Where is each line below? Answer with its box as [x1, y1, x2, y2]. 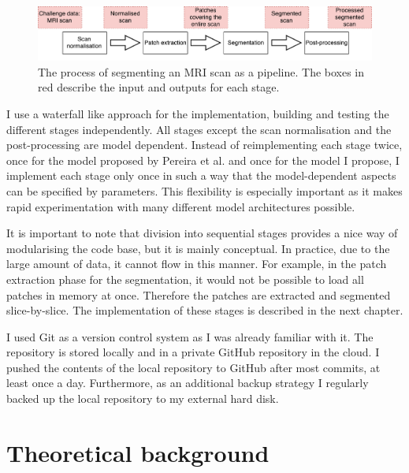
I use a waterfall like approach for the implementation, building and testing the [6, 105, 389, 121]
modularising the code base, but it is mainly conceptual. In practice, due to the [6, 240, 390, 256]
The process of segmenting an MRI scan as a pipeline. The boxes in [38, 63, 365, 80]
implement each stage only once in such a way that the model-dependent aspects [6, 167, 396, 184]
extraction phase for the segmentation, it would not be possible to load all [6, 270, 364, 287]
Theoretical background [6, 436, 270, 468]
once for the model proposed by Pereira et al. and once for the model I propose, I [6, 151, 400, 168]
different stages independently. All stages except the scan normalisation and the [6, 121, 392, 137]
